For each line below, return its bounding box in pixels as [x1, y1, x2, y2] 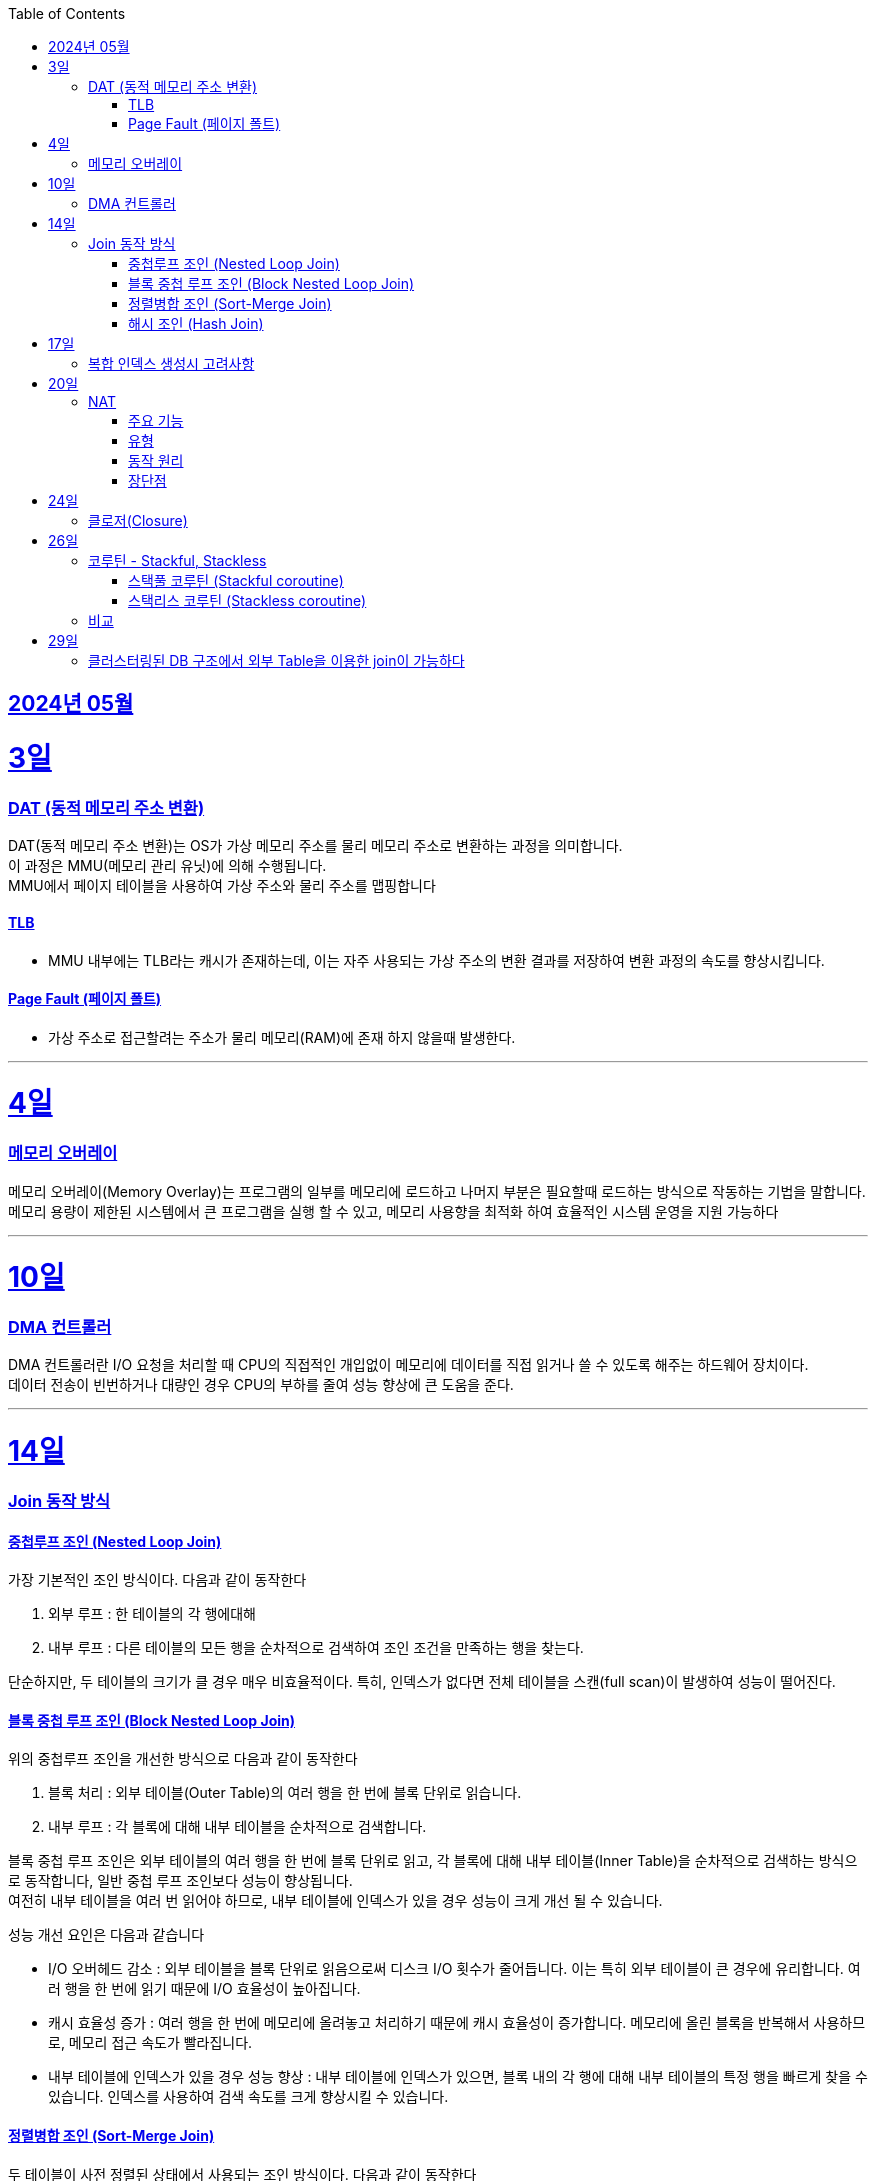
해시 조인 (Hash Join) [128, 315, 264, 332]
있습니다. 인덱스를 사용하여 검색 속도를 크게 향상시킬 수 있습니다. [48, 2088, 449, 2106]
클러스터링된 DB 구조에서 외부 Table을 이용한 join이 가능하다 [88, 652, 465, 669]
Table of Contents [8, 5, 126, 22]
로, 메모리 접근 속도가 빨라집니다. [48, 2034, 253, 2052]
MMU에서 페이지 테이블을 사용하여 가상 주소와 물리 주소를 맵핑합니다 [8, 877, 436, 895]
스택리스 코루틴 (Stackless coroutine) [128, 592, 367, 609]
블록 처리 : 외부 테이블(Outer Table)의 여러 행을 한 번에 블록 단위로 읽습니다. [48, 1784, 522, 1802]
